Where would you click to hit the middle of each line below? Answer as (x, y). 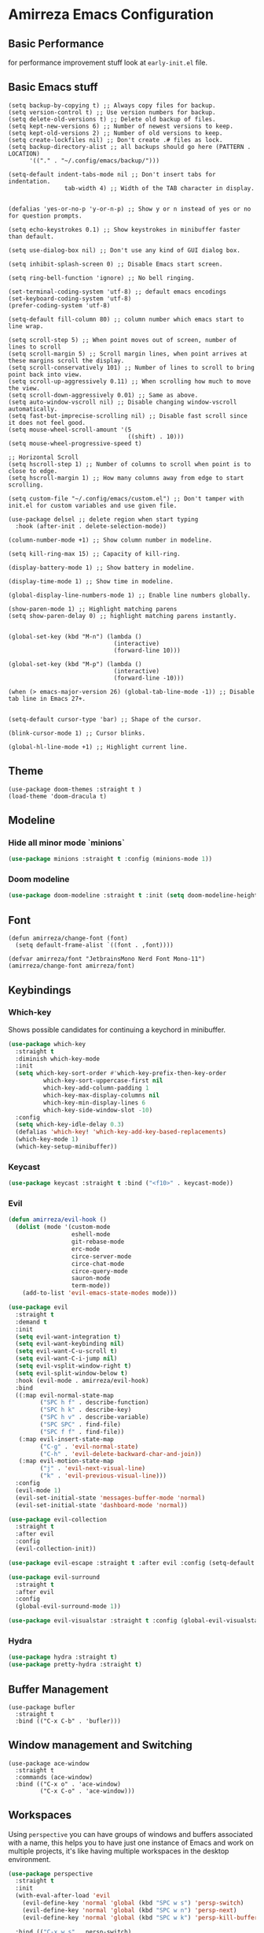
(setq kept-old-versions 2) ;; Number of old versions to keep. (115, 133)
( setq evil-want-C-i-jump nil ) (66, 1359)
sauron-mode (91, 1279)
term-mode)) (91, 1286)
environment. (29, 1859)
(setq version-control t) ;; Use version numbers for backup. (112, 112)
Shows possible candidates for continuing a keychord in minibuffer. (117, 1030)
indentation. (29, 181)
